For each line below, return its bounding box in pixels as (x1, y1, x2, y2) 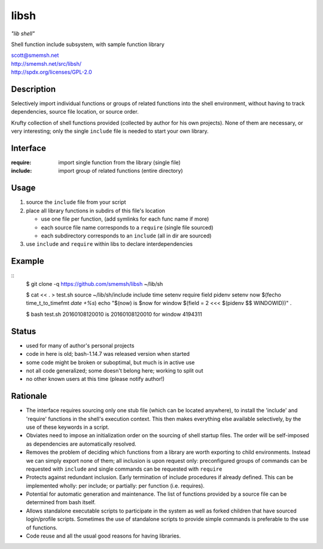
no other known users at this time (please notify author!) (26, 376, 164, 383)
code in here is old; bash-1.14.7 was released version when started (26, 350, 190, 358)
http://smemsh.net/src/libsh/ (11, 60, 82, 67)
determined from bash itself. (26, 499, 96, 506)
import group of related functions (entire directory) (58, 167, 184, 175)
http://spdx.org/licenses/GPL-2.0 (11, 69, 92, 76)
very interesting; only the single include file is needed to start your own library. (11, 127, 209, 135)
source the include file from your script (26, 199, 126, 206)
